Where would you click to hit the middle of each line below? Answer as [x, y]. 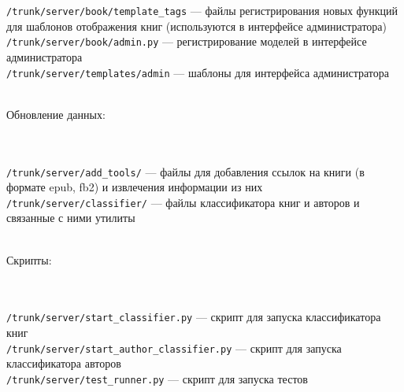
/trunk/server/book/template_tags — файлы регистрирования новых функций [202, 10]
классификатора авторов [64, 363]
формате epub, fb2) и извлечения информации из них [135, 187]
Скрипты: [29, 259]
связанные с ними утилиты [71, 218]
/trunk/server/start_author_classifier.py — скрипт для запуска [174, 348]
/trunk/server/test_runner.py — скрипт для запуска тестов [157, 378]
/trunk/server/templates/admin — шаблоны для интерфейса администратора [198, 72]
